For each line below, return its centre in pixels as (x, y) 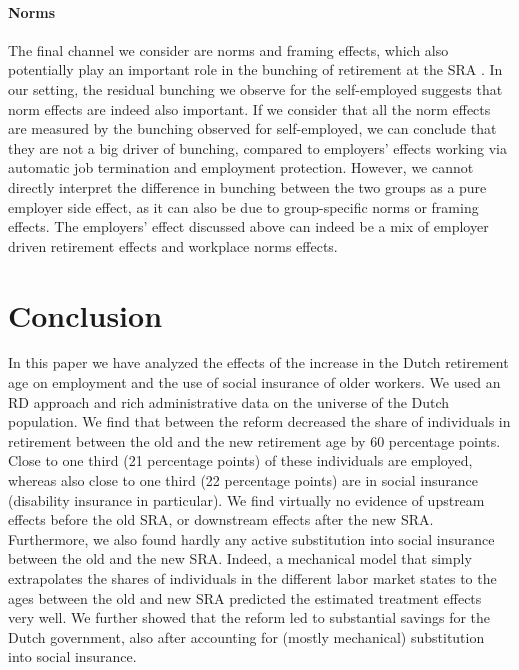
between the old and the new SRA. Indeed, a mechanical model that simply (240, 558)
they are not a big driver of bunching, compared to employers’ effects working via (257, 147)
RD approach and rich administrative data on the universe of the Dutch (229, 401)
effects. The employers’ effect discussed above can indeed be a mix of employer (248, 226)
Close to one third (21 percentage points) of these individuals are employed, (240, 460)
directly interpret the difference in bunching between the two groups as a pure (247, 186)
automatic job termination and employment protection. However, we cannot (241, 167)
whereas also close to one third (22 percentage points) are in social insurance (243, 480)
